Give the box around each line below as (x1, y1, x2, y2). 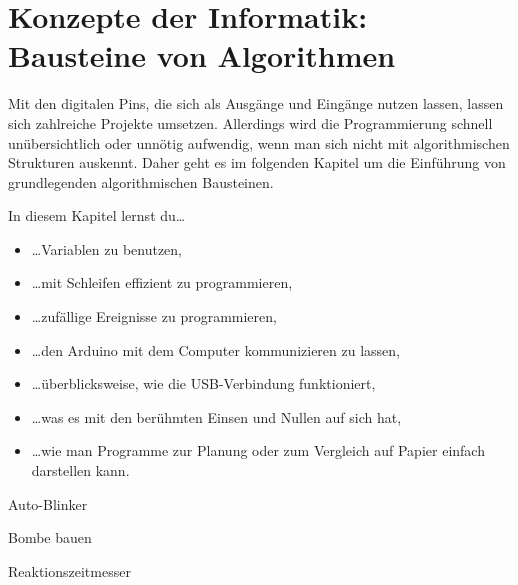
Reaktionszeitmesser (8, 560, 131, 581)
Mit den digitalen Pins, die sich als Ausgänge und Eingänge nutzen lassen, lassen (8, 93, 504, 114)
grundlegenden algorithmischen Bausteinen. (8, 171, 274, 192)
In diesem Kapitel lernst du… (8, 205, 186, 226)
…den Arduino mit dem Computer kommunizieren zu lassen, (31, 339, 400, 360)
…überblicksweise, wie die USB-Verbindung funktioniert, (31, 373, 376, 394)
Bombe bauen (8, 527, 92, 548)
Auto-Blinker (8, 493, 88, 514)
